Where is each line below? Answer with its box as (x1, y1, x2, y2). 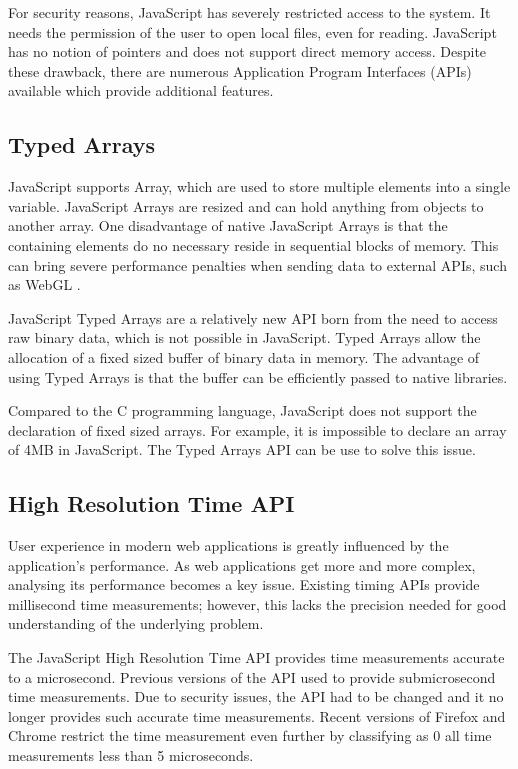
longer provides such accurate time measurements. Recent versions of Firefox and (8, 705, 506, 726)
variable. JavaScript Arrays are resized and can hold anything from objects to (8, 195, 484, 216)
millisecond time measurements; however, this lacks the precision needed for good (8, 593, 507, 614)
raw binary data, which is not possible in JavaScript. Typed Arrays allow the (8, 327, 481, 348)
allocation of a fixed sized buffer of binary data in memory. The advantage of (8, 346, 480, 367)
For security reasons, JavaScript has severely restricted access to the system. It (8, 2, 491, 22)
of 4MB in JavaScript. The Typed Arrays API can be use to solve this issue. (8, 439, 476, 460)
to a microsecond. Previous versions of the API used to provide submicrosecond (8, 666, 496, 687)
